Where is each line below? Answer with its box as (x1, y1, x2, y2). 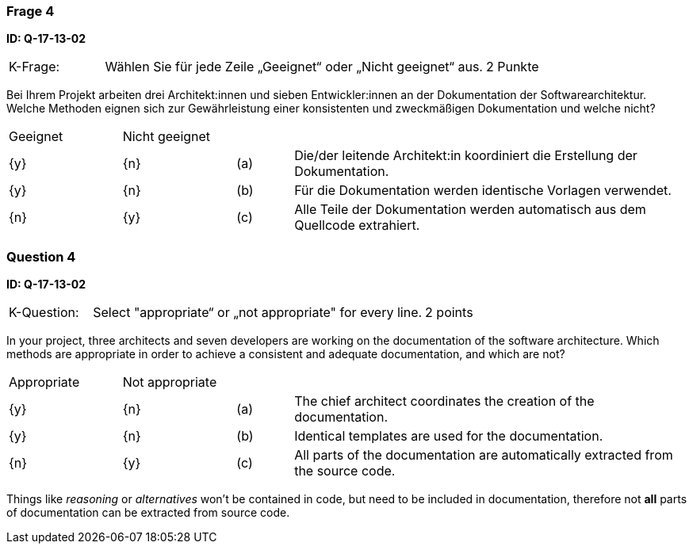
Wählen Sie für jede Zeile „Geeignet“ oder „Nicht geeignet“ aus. (105, 59, 483, 75)
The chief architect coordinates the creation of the (294, 393, 595, 410)
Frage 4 (6, 3, 55, 19)
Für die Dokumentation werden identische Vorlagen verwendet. (294, 182, 672, 199)
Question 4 (6, 248, 76, 265)
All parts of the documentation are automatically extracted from (294, 447, 673, 464)
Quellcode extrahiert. (294, 217, 420, 234)
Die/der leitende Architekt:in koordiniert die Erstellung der (294, 147, 637, 164)
